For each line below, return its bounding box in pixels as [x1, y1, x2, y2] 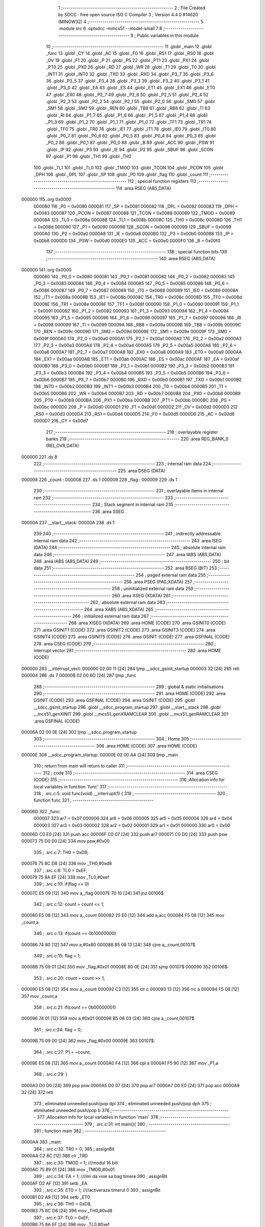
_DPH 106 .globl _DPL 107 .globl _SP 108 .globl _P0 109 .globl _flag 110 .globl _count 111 [33, 171, 209, 177]
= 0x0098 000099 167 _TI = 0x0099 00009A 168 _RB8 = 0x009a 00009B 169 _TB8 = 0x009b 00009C [33, 321, 241, 327]
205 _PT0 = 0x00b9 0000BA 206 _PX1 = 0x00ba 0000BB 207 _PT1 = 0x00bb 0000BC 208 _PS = [33, 398, 231, 403]
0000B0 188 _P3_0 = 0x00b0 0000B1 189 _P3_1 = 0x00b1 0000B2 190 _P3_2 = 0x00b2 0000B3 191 [33, 363, 235, 369]
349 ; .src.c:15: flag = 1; [33, 953, 81, 959]
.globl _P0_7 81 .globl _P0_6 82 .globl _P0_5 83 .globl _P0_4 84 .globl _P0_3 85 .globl [46, 133, 216, 139]
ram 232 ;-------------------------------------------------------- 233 [33, 495, 173, 501]
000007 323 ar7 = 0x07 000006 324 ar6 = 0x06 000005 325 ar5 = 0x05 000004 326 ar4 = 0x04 [33, 815, 233, 822]
